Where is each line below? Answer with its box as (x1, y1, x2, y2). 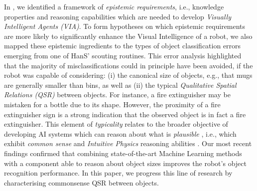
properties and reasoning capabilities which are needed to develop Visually (4, 11, 232, 21)
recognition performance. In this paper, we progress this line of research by (4, 168, 233, 178)
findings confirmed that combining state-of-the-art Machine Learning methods (4, 148, 242, 158)
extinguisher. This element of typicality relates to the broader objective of (4, 119, 228, 129)
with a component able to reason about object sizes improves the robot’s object (4, 158, 247, 168)
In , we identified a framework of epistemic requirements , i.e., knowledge (4, 1, 224, 11)
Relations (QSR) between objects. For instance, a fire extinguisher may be (4, 89, 231, 100)
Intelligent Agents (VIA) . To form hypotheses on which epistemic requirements (4, 21, 246, 31)
